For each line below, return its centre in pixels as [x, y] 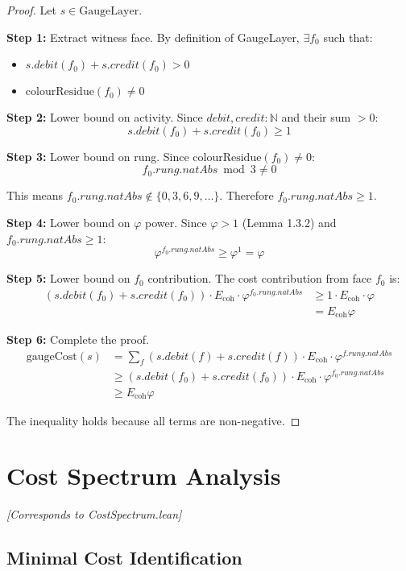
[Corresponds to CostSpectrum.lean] [94, 514]
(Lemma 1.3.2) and [289, 222]
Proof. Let [31, 10]
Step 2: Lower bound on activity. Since [105, 117]
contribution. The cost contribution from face [260, 278]
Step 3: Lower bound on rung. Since [98, 156]
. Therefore [246, 195]
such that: [348, 37]
